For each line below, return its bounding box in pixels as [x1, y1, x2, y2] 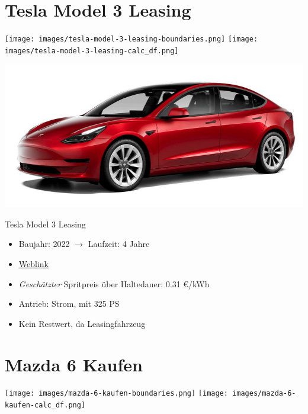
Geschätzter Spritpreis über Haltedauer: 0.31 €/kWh [18, 277, 210, 290]
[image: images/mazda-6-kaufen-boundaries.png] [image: [5, 389, 228, 398]
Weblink [18, 257, 49, 269]
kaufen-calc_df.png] [5, 401, 86, 410]
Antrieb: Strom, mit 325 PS [18, 297, 120, 310]
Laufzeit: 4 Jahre [88, 238, 150, 250]
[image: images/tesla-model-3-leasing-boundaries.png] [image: [5, 35, 258, 44]
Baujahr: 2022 [18, 238, 70, 250]
